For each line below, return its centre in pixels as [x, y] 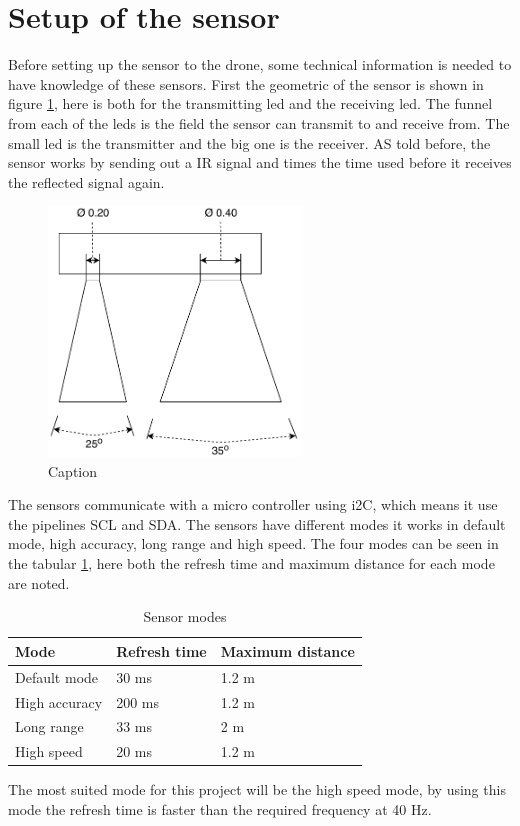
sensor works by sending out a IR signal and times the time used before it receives [260, 162]
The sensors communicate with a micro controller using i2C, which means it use [253, 504]
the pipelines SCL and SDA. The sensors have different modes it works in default [257, 523]
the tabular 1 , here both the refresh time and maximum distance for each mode [251, 563]
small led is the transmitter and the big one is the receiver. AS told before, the [249, 142]
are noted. [39, 582]
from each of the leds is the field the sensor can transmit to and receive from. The [259, 122]
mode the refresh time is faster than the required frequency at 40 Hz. [220, 808]
